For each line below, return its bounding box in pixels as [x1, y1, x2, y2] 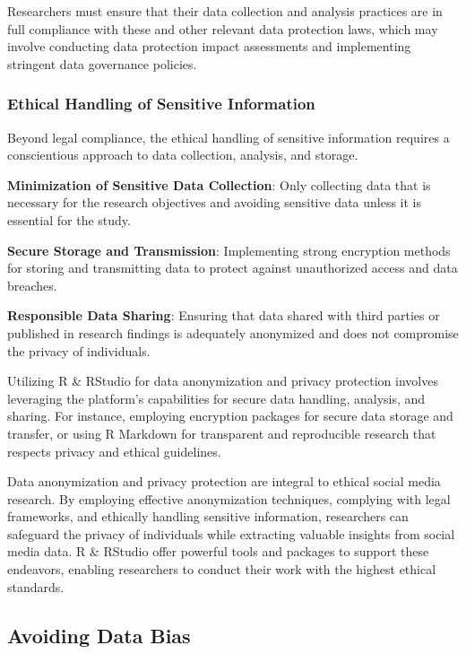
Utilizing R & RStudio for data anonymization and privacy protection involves [7, 371, 438, 390]
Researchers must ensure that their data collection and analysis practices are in [7, 2, 443, 20]
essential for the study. [7, 210, 131, 229]
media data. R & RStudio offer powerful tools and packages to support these [7, 542, 429, 561]
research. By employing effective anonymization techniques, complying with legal [7, 489, 451, 508]
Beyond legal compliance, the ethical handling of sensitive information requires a [7, 127, 450, 146]
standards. [7, 577, 65, 596]
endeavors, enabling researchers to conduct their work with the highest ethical [7, 560, 436, 579]
